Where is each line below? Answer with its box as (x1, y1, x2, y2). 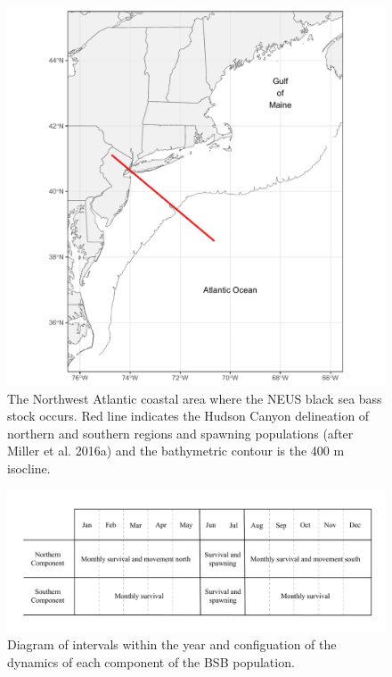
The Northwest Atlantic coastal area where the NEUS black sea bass (7, 389, 382, 407)
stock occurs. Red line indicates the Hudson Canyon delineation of (7, 406, 370, 425)
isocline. (7, 458, 51, 477)
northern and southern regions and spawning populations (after (7, 423, 354, 442)
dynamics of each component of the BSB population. (7, 652, 295, 671)
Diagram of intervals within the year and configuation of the (7, 635, 337, 654)
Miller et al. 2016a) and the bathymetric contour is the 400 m (7, 441, 345, 460)
